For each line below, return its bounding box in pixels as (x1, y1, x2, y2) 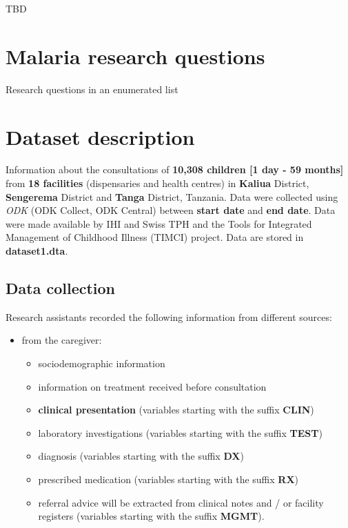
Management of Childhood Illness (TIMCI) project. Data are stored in (6, 230, 304, 244)
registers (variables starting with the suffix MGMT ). (38, 509, 265, 523)
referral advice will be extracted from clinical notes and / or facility (38, 495, 324, 509)
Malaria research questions (6, 41, 265, 70)
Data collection (6, 277, 116, 298)
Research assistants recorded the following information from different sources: (6, 309, 332, 324)
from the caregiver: (21, 333, 102, 347)
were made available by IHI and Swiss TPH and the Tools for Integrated (6, 216, 312, 231)
